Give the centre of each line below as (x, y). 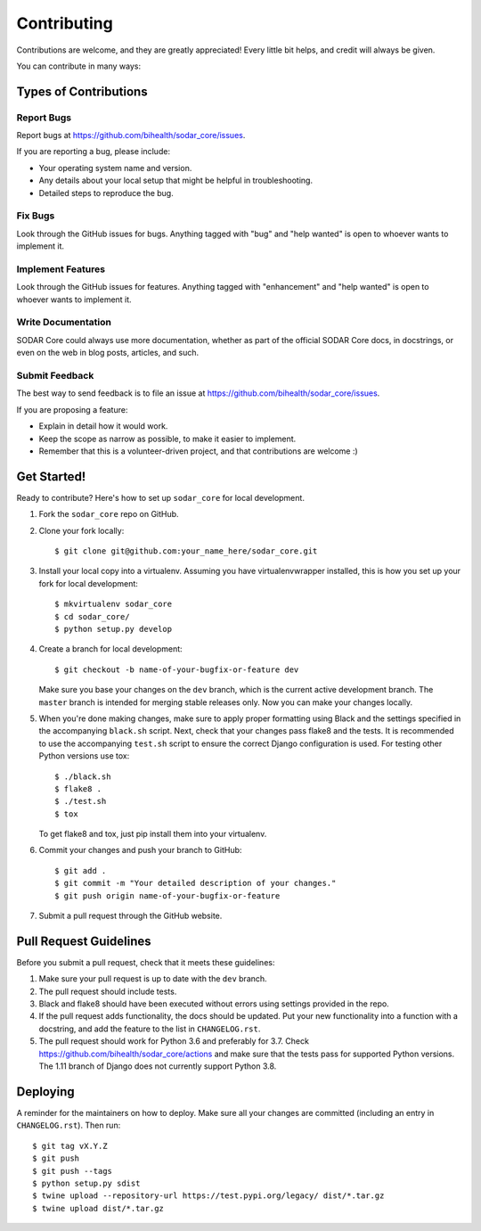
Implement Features (61, 269)
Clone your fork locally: (82, 530)
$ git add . (81, 870)
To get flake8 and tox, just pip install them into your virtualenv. (153, 834)
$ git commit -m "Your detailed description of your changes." (196, 883)
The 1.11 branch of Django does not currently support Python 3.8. (158, 1066)
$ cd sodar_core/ (92, 616)
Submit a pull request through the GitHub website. (130, 916)
